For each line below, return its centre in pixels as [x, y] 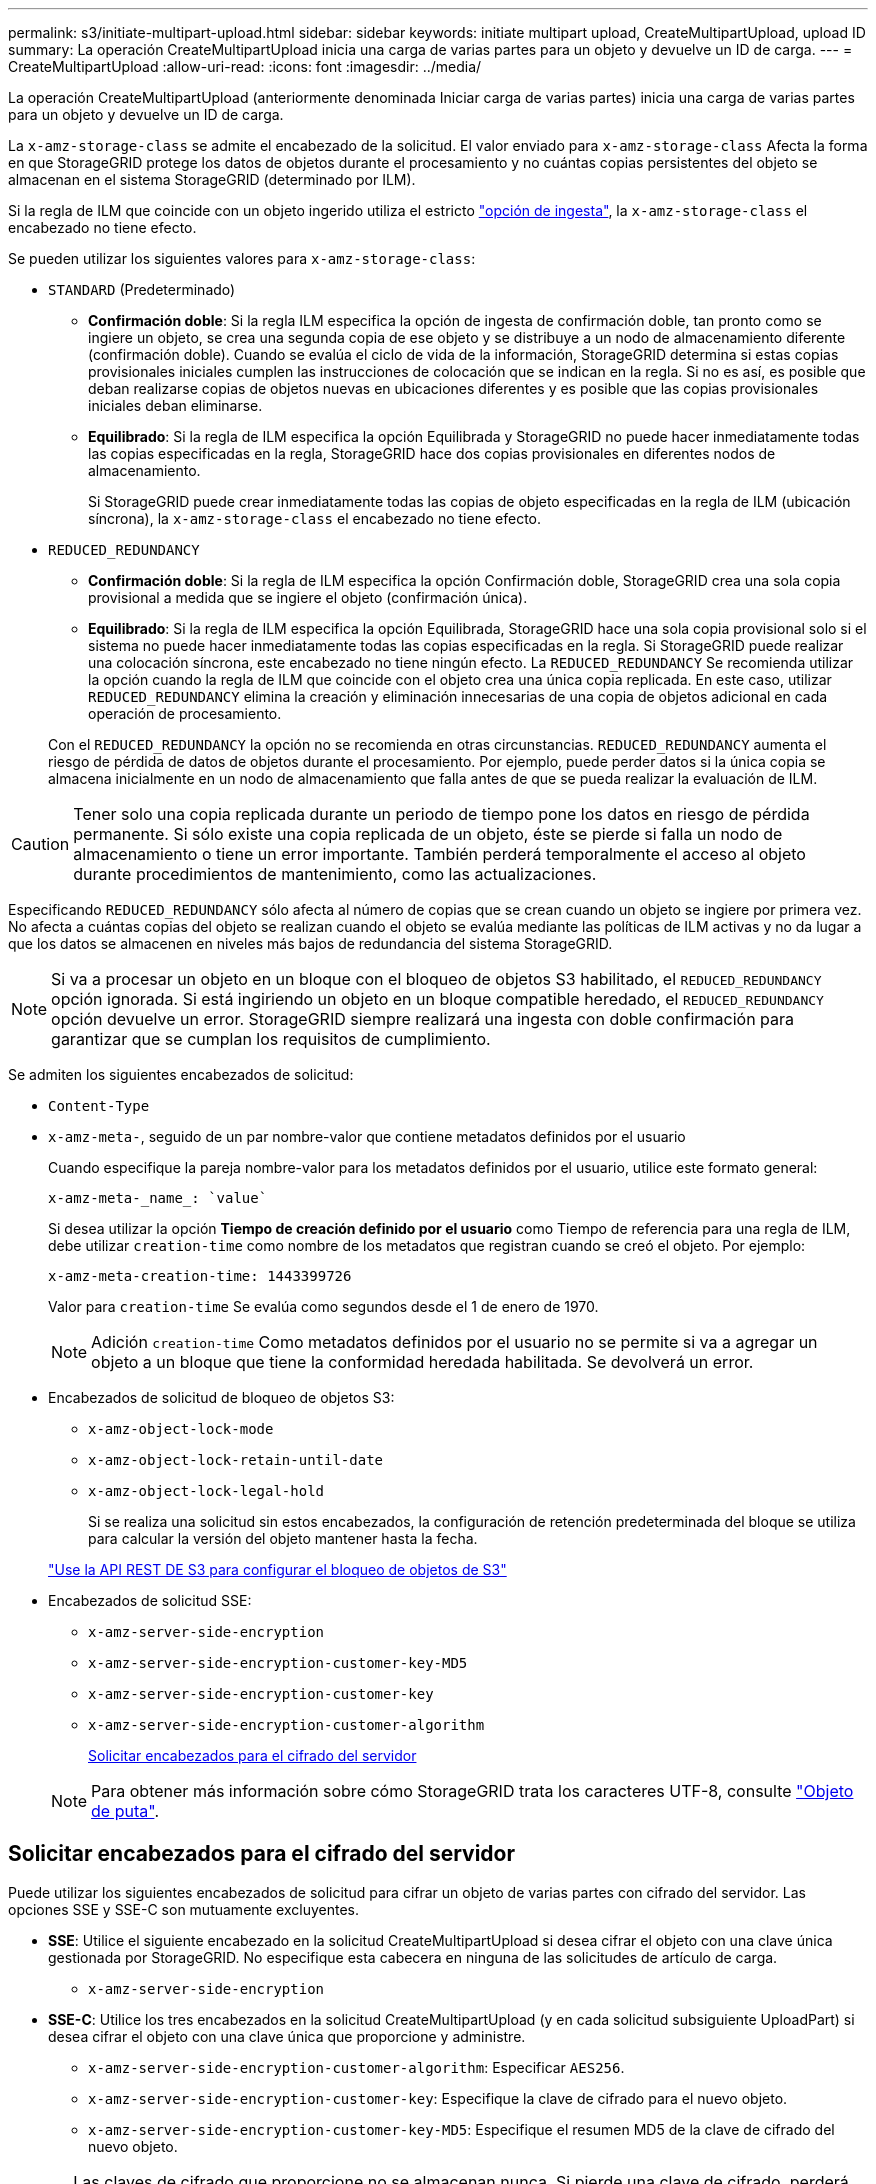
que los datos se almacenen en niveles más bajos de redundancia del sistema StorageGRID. [310, 943]
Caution [40, 844]
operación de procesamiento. [185, 713]
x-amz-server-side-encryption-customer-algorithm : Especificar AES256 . [356, 2067]
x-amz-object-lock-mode [181, 1429]
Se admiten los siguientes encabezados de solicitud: [181, 1074]
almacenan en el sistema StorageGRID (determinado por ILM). [212, 179]
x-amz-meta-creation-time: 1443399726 [200, 1276]
